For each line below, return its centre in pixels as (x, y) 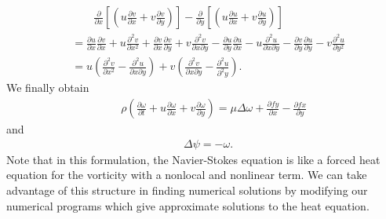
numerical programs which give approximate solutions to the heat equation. (188, 205)
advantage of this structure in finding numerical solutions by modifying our (187, 190)
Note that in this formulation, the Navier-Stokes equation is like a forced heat (193, 159)
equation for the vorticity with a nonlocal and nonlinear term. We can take (187, 175)
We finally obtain (48, 88)
